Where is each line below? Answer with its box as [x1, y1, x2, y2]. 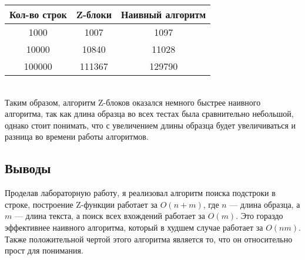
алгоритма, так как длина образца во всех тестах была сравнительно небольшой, [5, 107, 294, 120]
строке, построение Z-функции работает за [5, 198, 158, 210]
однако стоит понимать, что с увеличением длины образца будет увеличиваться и [5, 119, 296, 131]
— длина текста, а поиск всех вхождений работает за [14, 210, 206, 222]
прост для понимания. [5, 244, 83, 256]
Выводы [5, 159, 51, 177]
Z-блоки [76, 8, 112, 21]
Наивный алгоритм [121, 8, 206, 21]
